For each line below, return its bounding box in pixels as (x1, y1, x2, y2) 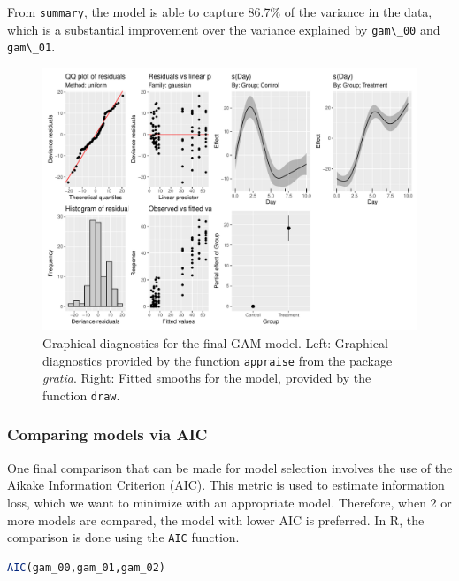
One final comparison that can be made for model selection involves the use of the (7, 458, 453, 476)
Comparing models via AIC (7, 423, 208, 445)
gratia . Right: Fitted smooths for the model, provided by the (42, 368, 371, 387)
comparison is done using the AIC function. (7, 528, 240, 546)
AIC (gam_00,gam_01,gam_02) (7, 561, 165, 574)
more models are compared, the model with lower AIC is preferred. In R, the (7, 510, 425, 529)
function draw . (42, 385, 120, 404)
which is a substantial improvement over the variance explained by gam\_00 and (7, 19, 440, 38)
